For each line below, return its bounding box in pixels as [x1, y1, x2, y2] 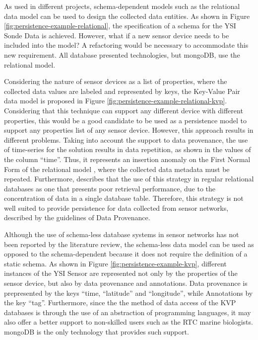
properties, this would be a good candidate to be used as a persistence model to [4, 115, 247, 125]
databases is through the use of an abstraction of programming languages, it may [4, 307, 251, 317]
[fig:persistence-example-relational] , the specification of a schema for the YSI [4, 20, 236, 31]
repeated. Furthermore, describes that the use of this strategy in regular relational [4, 173, 254, 184]
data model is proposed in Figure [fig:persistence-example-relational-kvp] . [4, 95, 227, 106]
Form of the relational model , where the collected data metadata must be [4, 164, 230, 174]
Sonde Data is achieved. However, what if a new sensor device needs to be [4, 30, 229, 40]
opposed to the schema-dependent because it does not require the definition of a [4, 249, 248, 259]
